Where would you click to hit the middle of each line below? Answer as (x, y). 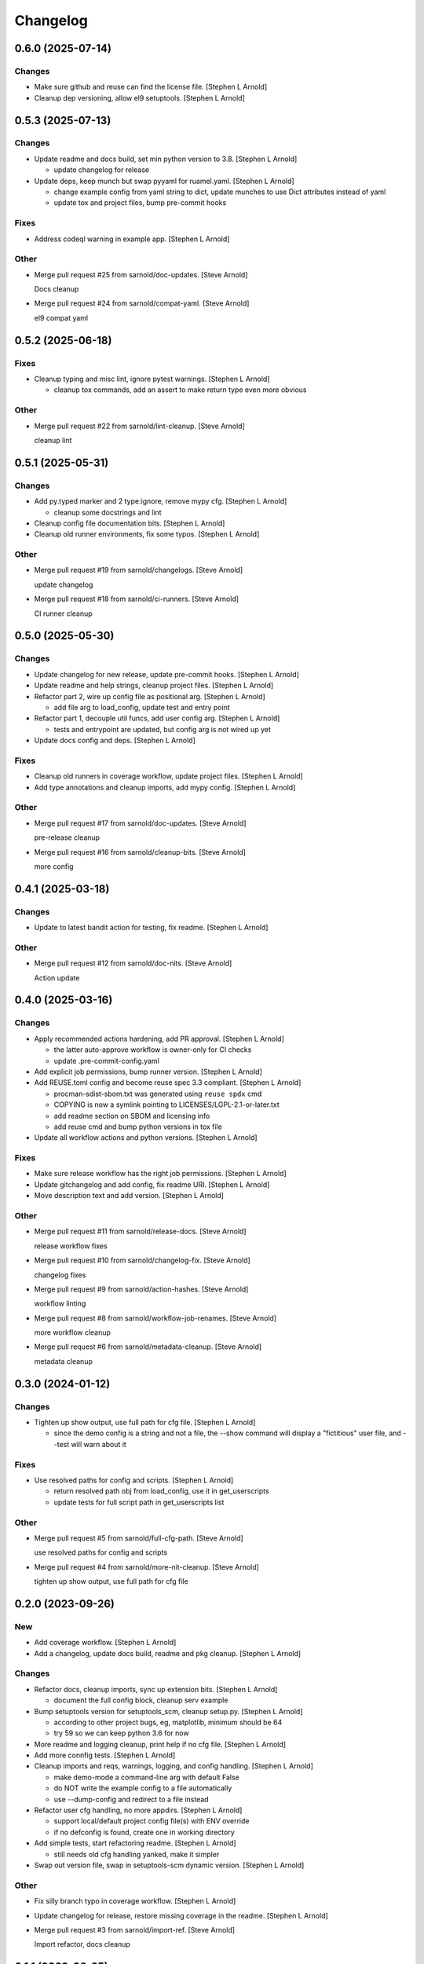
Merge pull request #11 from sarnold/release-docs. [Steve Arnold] (140, 1231)
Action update (57, 977)
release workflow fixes (71, 1246)
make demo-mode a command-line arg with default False (146, 1777)
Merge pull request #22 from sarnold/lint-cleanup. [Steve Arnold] (139, 426)
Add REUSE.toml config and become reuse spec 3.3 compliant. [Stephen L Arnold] (168, 1083)
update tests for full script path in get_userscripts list (139, 1502)
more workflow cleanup (73, 1332)
